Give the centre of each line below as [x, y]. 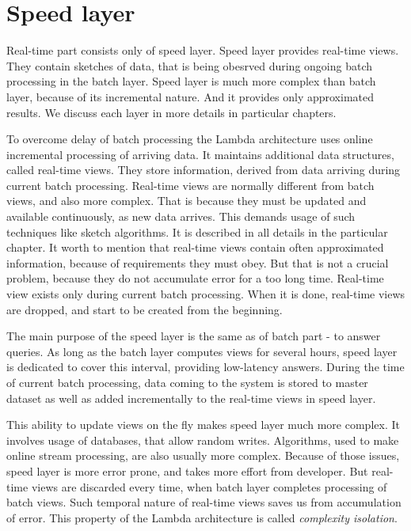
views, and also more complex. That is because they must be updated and [186, 201]
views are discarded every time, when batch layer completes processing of [209, 486]
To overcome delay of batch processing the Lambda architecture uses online [190, 139]
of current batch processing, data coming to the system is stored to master [187, 382]
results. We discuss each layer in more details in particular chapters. [171, 112]
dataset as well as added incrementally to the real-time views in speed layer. [191, 398]
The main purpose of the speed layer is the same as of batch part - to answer [194, 336]
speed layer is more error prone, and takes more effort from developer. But [187, 470]
